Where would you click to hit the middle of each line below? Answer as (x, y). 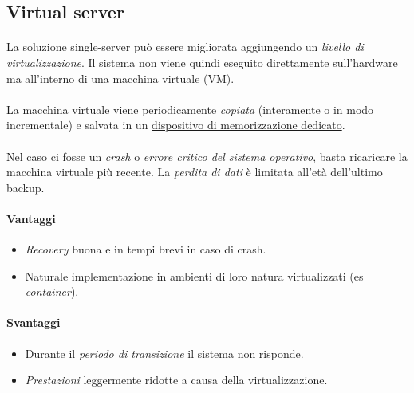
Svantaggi (34, 322)
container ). (52, 291)
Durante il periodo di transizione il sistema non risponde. (164, 353)
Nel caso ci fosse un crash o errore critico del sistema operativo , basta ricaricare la (207, 156)
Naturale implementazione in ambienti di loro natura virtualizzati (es (194, 275)
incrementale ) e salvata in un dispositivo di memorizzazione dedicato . (176, 125)
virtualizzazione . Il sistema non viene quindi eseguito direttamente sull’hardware (202, 62)
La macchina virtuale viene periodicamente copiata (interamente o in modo (190, 109)
